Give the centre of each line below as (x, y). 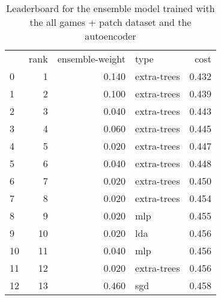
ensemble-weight (92, 59)
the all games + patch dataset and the (110, 22)
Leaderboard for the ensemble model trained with (110, 8)
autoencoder (110, 36)
